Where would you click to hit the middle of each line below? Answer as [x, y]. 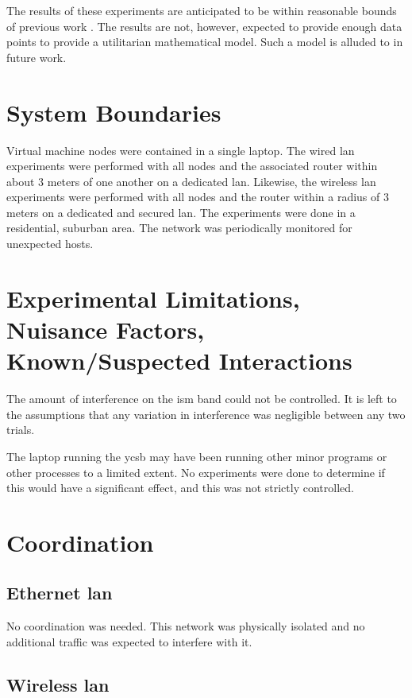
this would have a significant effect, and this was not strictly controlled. [180, 488]
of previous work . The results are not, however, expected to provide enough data [204, 26]
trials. [21, 430]
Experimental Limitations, [153, 298]
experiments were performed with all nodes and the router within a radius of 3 [198, 197]
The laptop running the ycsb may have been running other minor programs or [197, 456]
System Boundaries [114, 112]
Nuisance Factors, [106, 330]
